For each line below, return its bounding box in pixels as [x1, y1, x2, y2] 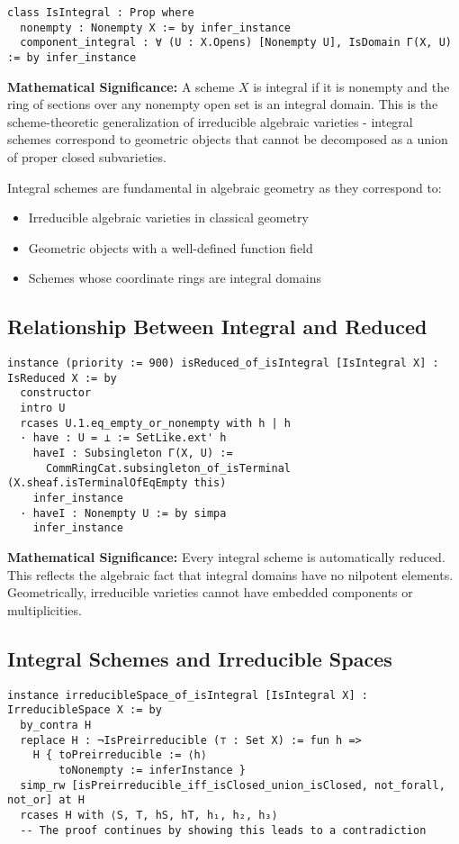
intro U [20, 402, 66, 415]
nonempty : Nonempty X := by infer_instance [20, 21, 291, 34]
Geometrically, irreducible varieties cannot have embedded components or [7, 583, 413, 602]
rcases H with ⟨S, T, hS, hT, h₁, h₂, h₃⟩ [20, 808, 278, 821]
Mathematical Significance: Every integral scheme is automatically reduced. [7, 548, 445, 567]
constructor [20, 386, 92, 400]
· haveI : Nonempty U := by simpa [20, 506, 227, 520]
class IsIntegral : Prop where [7, 6, 194, 19]
